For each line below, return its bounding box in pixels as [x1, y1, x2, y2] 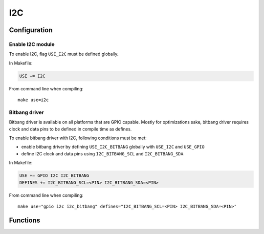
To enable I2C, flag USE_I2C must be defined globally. [9, 51, 119, 57]
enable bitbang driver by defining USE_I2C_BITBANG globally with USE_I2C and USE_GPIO [21, 144, 205, 150]
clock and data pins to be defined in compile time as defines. [9, 126, 132, 132]
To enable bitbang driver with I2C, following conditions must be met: [9, 135, 147, 141]
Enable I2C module [9, 41, 55, 47]
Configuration [9, 26, 53, 34]
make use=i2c [18, 97, 49, 103]
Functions [9, 216, 41, 224]
